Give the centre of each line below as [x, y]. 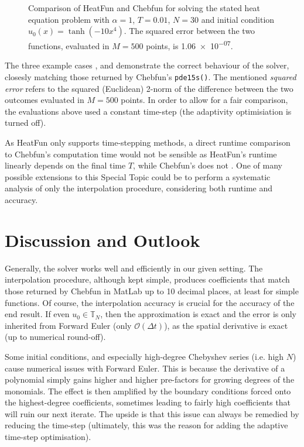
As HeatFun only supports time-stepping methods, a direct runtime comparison [148, 142]
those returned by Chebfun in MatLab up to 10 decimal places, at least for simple [152, 290]
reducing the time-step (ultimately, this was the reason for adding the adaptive [146, 425]
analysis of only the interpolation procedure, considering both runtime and [139, 188]
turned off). [25, 123]
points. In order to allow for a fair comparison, [204, 100]
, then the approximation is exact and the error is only [199, 314]
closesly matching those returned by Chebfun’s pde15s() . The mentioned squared [151, 77]
